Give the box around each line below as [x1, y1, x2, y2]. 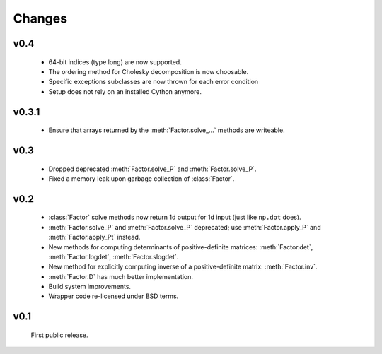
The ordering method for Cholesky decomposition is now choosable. [48, 67, 249, 76]
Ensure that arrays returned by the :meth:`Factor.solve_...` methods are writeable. [48, 126, 286, 134]
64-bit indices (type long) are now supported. [48, 57, 182, 66]
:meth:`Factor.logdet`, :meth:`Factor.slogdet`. [48, 252, 179, 261]
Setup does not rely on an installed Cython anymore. [48, 87, 202, 95]
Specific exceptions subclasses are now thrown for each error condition [48, 78, 259, 86]
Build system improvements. [48, 283, 131, 291]
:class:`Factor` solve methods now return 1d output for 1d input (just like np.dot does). [48, 213, 301, 222]
